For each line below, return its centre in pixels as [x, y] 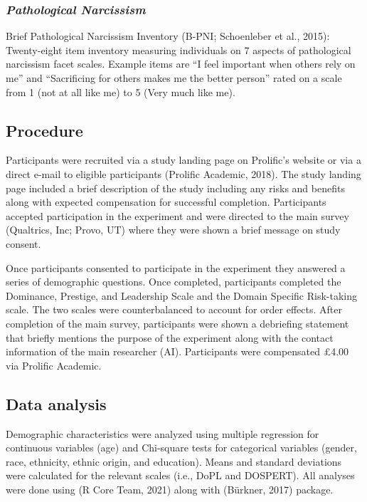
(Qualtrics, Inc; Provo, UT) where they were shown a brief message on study [173, 230]
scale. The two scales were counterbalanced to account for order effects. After [174, 309]
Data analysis [56, 403]
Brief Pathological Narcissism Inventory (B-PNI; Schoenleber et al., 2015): [168, 36]
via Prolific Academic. [54, 365]
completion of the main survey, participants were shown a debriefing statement [177, 323]
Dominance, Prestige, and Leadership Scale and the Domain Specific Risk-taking [182, 295]
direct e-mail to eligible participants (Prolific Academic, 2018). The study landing [183, 173]
